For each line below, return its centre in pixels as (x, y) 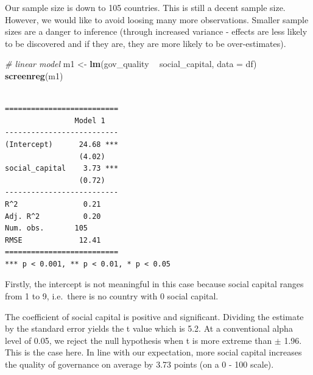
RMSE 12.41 (53, 240)
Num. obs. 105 (47, 228)
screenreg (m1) (34, 75)
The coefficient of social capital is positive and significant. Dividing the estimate (154, 316)
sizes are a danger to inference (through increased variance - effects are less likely (156, 31)
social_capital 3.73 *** (62, 169)
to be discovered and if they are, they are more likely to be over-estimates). (146, 43)
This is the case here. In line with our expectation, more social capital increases (153, 352)
